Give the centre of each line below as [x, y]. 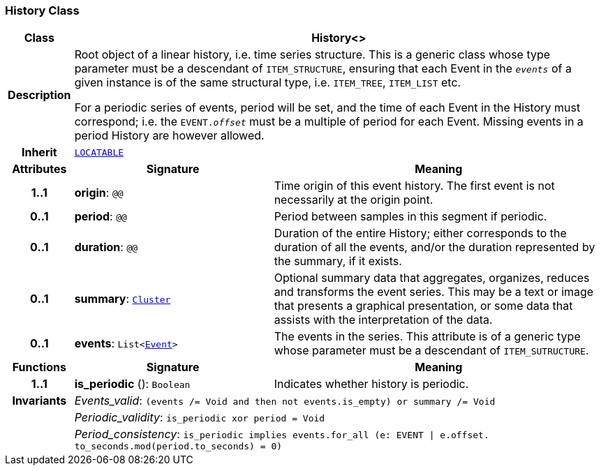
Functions [39, 367]
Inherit [39, 152]
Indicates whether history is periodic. [371, 384]
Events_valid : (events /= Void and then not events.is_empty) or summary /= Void [285, 401]
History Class [42, 10]
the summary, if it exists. [338, 261]
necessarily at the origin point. [354, 200]
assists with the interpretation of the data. [383, 320]
